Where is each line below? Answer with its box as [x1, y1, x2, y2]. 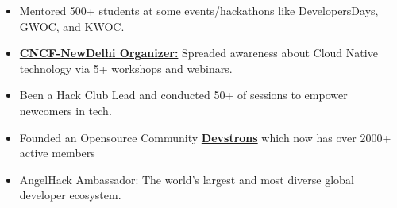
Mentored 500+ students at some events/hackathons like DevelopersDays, [19, 2, 379, 18]
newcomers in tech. [19, 102, 112, 118]
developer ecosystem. [19, 187, 121, 203]
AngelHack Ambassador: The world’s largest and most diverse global [19, 171, 354, 187]
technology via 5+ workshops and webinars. [19, 60, 233, 76]
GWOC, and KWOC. [19, 17, 125, 34]
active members [19, 144, 95, 161]
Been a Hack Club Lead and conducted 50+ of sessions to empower [19, 87, 348, 103]
